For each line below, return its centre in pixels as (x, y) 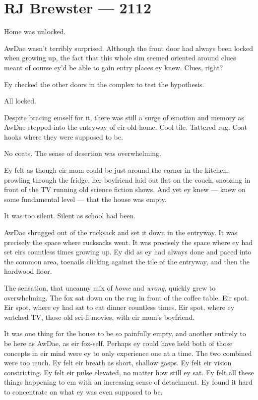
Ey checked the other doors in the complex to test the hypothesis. (104, 84)
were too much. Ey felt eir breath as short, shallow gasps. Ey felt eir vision (118, 363)
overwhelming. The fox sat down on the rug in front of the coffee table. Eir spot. (127, 297)
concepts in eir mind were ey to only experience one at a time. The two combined (128, 353)
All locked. (20, 101)
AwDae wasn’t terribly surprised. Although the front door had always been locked (129, 48)
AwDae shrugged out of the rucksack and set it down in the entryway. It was (121, 232)
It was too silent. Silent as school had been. (70, 216)
